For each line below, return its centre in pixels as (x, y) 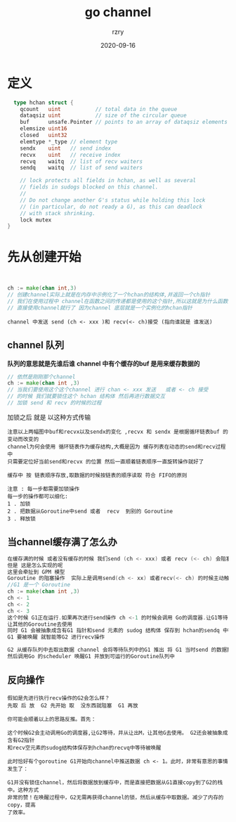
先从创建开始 (45, 257)
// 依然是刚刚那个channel (41, 377)
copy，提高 (22, 805)
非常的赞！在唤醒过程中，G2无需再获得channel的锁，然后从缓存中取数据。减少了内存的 (116, 797)
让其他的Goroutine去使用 (40, 624)
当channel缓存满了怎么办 (62, 542)
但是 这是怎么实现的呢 (35, 565)
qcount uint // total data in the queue (99, 109)
